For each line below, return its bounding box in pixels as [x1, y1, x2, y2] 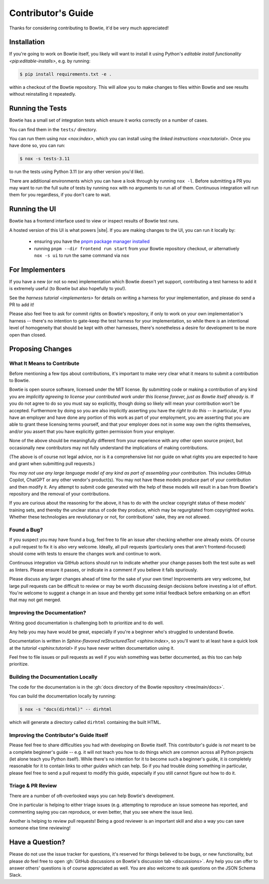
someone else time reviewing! [9, 825, 71, 831]
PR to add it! [9, 302, 34, 308]
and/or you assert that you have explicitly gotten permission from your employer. [9, 428, 175, 434]
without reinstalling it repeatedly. [9, 91, 77, 97]
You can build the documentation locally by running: [9, 693, 117, 699]
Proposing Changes [9, 345, 72, 354]
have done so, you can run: [9, 143, 65, 149]
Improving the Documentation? [9, 609, 87, 616]
